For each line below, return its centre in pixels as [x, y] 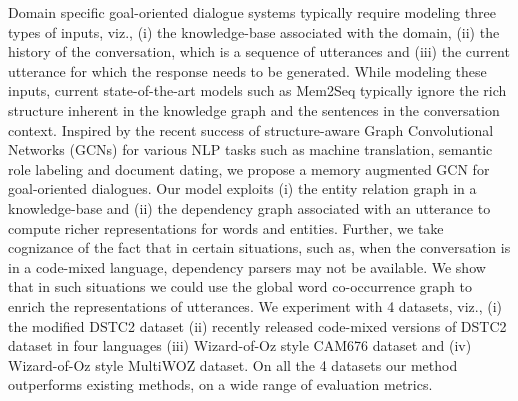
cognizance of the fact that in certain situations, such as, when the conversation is [259, 247]
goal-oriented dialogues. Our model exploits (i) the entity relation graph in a [242, 188]
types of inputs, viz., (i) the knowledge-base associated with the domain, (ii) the [254, 31]
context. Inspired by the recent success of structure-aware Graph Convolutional [251, 129]
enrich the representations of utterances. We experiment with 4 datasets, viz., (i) [255, 305]
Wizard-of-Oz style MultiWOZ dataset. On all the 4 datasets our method [233, 364]
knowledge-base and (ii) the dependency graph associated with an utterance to [249, 207]
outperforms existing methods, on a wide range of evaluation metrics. [220, 384]
